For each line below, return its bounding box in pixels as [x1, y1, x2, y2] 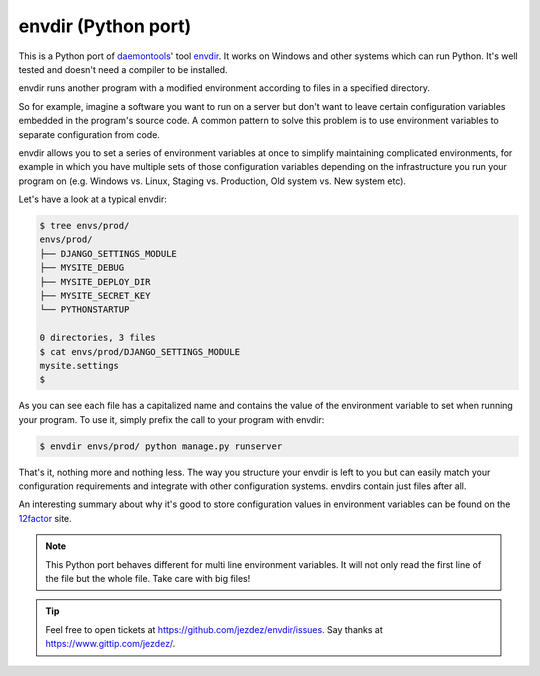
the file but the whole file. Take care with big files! [45, 573, 251, 585]
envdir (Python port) [18, 15, 192, 37]
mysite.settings [39, 360, 120, 371]
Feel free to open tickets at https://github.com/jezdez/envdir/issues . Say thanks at [45, 623, 384, 635]
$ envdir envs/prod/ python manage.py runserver [39, 440, 283, 452]
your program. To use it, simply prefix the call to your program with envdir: [18, 413, 325, 425]
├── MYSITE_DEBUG [39, 262, 125, 274]
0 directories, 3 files [39, 332, 157, 344]
